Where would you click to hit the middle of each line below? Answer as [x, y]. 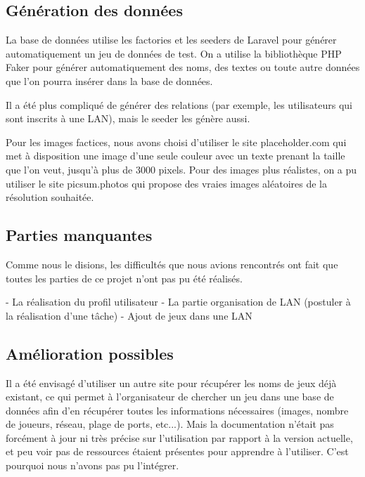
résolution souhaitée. [50, 197]
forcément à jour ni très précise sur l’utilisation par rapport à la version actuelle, [179, 437]
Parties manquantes [79, 235]
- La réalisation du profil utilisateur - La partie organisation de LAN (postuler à [178, 302]
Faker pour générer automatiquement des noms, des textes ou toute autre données [183, 67]
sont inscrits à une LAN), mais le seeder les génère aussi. [128, 118]
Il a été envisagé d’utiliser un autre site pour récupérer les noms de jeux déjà [171, 383]
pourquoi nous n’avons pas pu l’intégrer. [92, 465]
